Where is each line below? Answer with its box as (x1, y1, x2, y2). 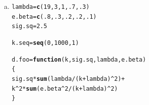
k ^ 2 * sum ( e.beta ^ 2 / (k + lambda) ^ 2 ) (11, 85, 118, 92)
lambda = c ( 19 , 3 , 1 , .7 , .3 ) (11, 3, 90, 10)
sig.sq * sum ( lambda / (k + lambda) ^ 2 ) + (11, 75, 125, 82)
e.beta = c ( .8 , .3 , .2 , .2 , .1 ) (11, 13, 97, 20)
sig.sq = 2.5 (11, 23, 47, 30)
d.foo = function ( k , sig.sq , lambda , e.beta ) (11, 56, 146, 63)
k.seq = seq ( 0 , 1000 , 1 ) (11, 39, 79, 46)
